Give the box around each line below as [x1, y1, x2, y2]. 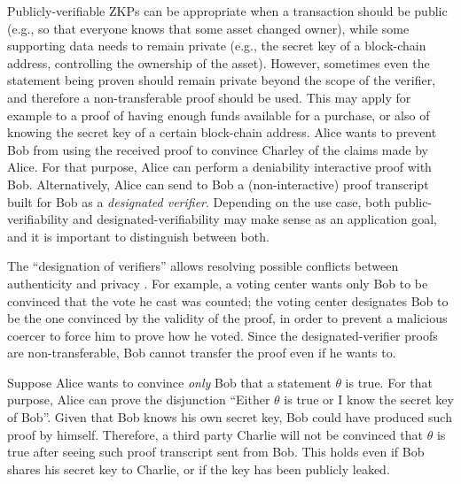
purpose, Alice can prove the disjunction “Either [7, 390, 270, 409]
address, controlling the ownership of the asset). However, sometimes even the [7, 53, 430, 72]
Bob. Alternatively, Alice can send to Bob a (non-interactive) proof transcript [7, 174, 429, 193]
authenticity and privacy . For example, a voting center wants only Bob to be [7, 273, 428, 292]
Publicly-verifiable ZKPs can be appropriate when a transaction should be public [7, 2, 448, 19]
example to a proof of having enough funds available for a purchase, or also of [7, 105, 430, 124]
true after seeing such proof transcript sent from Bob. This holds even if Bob [7, 442, 425, 461]
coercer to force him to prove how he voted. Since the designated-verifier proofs [7, 326, 438, 344]
